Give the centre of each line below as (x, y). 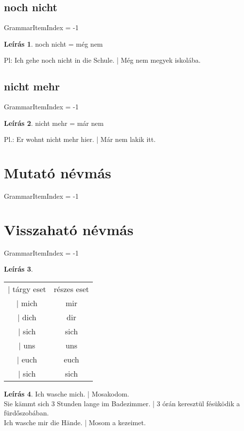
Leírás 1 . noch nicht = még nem (53, 43)
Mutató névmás (58, 173)
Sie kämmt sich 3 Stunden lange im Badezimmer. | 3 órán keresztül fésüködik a (122, 403)
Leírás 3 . (18, 269)
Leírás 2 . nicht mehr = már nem (54, 123)
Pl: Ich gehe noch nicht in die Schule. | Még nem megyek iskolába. (102, 60)
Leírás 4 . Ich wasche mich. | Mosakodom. (67, 394)
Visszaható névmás (69, 229)
